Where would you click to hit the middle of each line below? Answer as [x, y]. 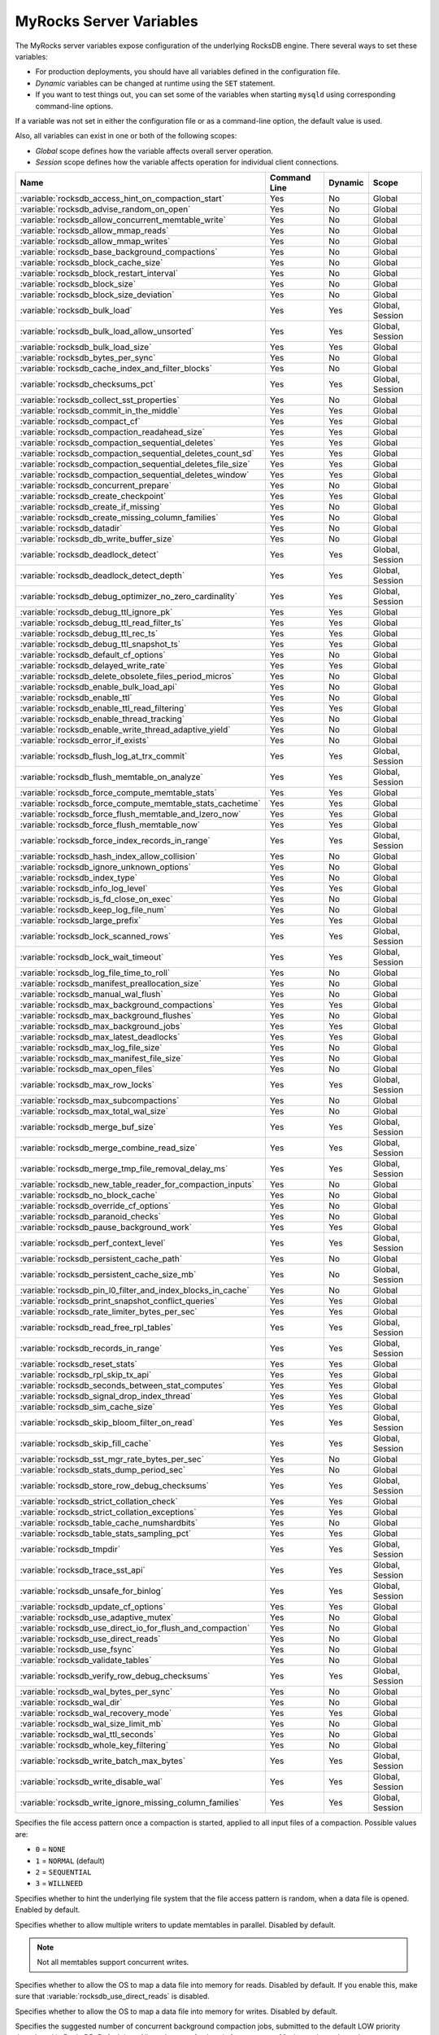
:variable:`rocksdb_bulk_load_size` [86, 348]
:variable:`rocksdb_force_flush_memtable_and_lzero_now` [130, 814]
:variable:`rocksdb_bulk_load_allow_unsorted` [107, 331]
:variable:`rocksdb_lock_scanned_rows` [96, 936]
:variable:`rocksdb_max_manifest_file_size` [102, 1058]
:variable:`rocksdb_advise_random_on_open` [105, 209]
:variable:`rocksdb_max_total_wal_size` [94, 1111]
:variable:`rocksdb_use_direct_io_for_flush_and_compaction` [135, 1628]
